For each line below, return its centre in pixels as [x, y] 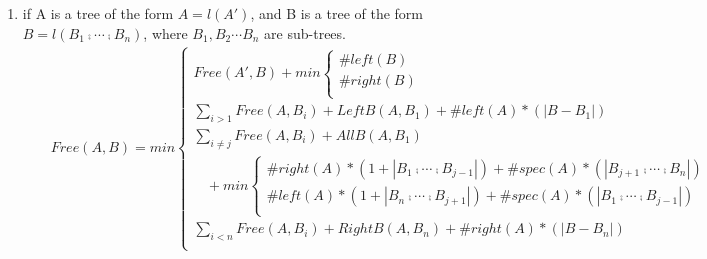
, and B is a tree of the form [336, 13]
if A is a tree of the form [98, 13]
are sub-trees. [305, 32]
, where [165, 32]
